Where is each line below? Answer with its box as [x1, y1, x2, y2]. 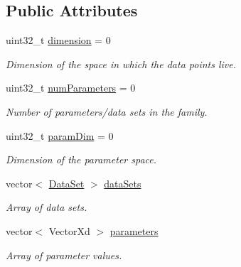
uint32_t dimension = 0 [6, 33, 111, 48]
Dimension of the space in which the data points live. [6, 56, 237, 71]
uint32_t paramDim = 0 [6, 128, 114, 143]
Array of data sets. [6, 200, 87, 214]
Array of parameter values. [6, 247, 122, 262]
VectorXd [48, 223, 90, 238]
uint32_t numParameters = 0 [6, 80, 136, 95]
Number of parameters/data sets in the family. [6, 104, 208, 119]
